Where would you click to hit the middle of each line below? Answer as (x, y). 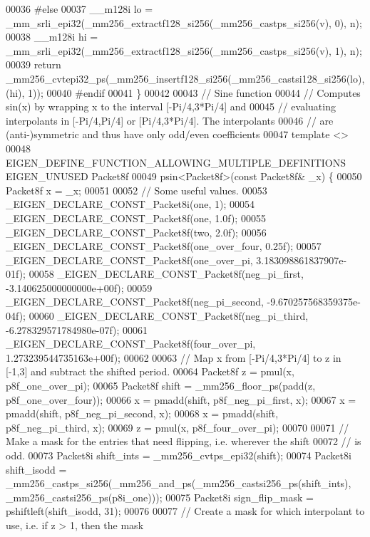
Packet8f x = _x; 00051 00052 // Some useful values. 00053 (137, 190)
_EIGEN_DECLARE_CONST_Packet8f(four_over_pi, (131, 344)
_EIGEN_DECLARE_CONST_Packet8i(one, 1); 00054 (130, 204)
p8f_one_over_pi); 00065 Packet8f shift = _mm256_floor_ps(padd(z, (161, 386)
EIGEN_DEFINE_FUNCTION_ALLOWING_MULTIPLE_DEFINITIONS (176, 162)
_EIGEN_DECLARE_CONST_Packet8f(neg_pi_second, (135, 302)
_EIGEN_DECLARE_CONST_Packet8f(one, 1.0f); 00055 (136, 218)
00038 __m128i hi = (52, 37)
